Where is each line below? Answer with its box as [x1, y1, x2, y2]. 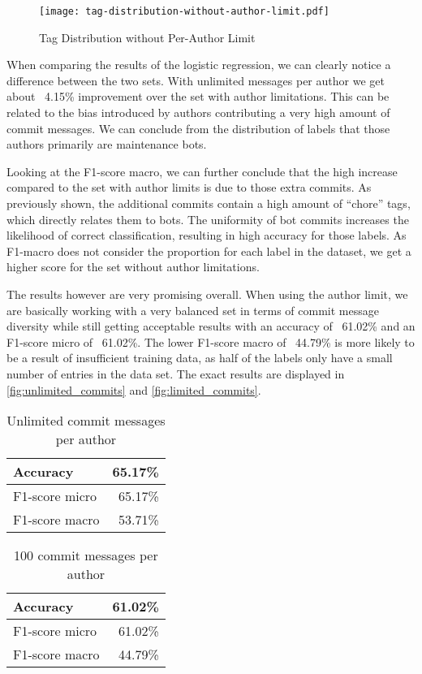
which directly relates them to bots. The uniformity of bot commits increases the [6, 210, 409, 227]
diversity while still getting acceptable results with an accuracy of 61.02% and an [6, 318, 416, 335]
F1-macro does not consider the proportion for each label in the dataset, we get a [6, 242, 411, 259]
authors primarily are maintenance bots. [6, 136, 207, 153]
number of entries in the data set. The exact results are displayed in [6, 365, 345, 382]
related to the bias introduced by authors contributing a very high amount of [6, 104, 390, 121]
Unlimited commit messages [6, 411, 166, 430]
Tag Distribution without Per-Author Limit [39, 28, 256, 45]
